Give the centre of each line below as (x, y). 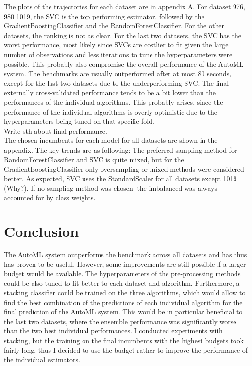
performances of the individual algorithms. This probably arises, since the (114, 102)
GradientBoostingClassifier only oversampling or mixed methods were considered (124, 169)
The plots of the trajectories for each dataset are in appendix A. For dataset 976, (125, 6)
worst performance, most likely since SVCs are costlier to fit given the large (116, 45)
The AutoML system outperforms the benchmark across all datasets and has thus (126, 254)
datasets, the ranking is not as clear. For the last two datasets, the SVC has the (123, 35)
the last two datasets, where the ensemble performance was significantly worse (120, 321)
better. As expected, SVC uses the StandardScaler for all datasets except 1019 (120, 178)
